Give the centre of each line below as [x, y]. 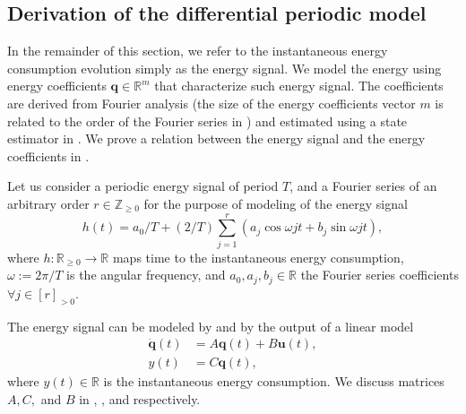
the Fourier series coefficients [380, 275]
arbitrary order [48, 203]
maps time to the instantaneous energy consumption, [258, 257]
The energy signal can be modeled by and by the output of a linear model [211, 326]
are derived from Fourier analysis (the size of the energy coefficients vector [211, 103]
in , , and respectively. [140, 398]
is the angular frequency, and [146, 275]
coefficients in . [48, 155]
